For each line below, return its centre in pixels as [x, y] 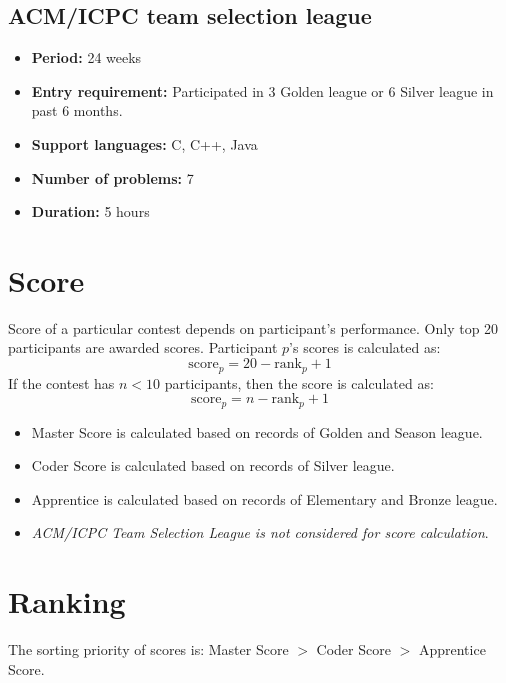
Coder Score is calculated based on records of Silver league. [213, 465]
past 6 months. [77, 110]
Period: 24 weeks [86, 57]
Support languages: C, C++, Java [144, 143]
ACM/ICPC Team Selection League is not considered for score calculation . [260, 532]
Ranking [67, 601]
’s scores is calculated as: [365, 347]
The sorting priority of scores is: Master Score [148, 649]
